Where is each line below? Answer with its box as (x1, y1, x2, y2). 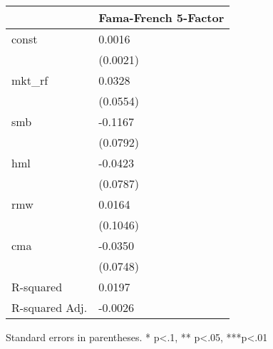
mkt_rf (11, 72, 48, 88)
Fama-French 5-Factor (98, 9, 225, 26)
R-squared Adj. (11, 299, 88, 316)
